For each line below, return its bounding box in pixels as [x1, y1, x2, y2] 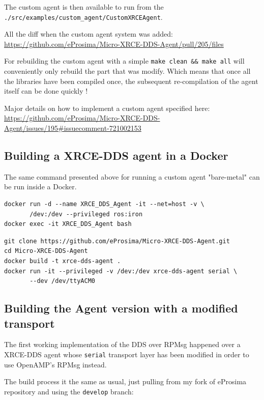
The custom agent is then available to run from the [4, 2, 164, 12]
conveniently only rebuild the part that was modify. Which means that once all [4, 66, 251, 76]
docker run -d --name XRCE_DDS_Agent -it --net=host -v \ [4, 201, 204, 208]
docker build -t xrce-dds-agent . [4, 258, 121, 265]
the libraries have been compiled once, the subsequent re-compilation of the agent [4, 75, 258, 86]
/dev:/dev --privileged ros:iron [30, 210, 143, 218]
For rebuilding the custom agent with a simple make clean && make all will [4, 55, 245, 66]
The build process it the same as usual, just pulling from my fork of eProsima [4, 376, 247, 387]
